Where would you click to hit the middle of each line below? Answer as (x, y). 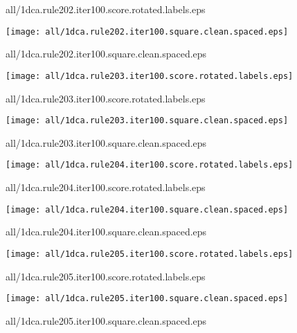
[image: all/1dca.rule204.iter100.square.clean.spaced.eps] (147, 209)
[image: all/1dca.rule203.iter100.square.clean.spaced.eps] (147, 121)
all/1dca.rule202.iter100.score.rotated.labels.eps (106, 9)
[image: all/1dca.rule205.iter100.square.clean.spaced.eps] (147, 299)
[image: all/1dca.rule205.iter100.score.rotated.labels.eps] (150, 254)
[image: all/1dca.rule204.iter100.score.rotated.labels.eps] (150, 165)
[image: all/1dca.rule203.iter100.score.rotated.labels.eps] (150, 76)
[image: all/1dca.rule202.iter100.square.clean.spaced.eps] (147, 31)
